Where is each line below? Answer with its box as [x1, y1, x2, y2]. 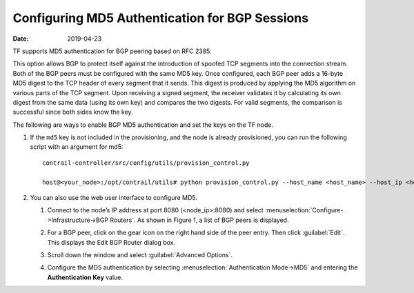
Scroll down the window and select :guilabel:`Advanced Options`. [47, 250, 233, 259]
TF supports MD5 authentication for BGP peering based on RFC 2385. [12, 47, 212, 55]
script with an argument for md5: [30, 143, 124, 151]
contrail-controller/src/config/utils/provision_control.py [42, 159, 250, 167]
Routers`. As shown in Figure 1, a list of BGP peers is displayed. [110, 216, 289, 224]
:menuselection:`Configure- [264, 206, 344, 214]
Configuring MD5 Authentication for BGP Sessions [12, 10, 309, 26]
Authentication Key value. [47, 273, 124, 281]
